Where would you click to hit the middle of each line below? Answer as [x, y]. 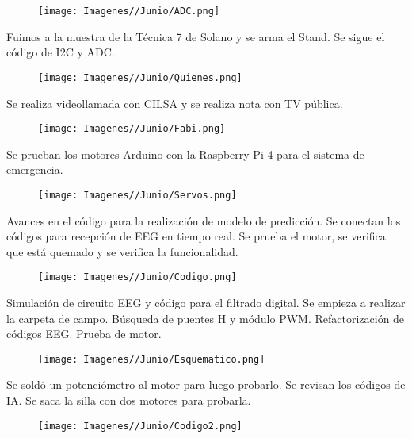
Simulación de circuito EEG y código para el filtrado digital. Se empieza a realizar [206, 303]
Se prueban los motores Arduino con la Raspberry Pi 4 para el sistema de [185, 154]
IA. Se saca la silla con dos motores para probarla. [129, 400]
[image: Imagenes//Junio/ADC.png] [129, 11]
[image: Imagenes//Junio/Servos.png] [137, 195]
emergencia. [35, 169]
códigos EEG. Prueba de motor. [84, 334]
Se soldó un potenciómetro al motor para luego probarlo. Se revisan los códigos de [206, 384]
